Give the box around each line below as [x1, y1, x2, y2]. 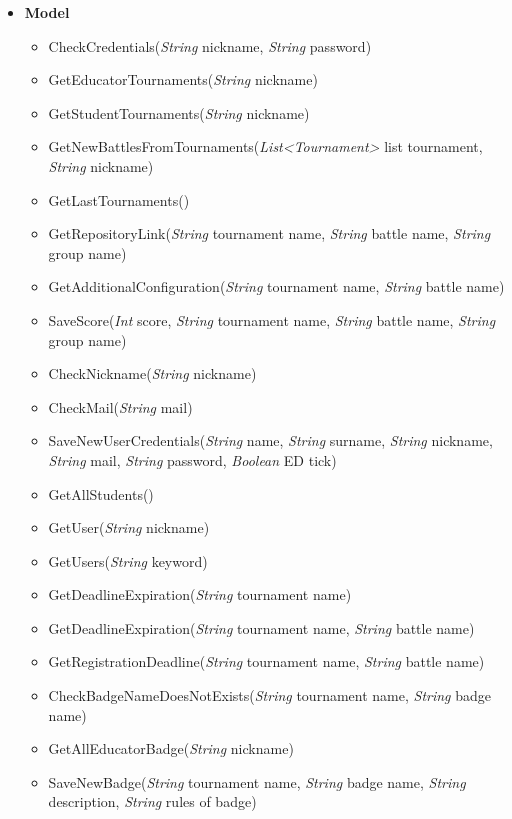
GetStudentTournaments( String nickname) [48, 102, 310, 123]
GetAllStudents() [48, 483, 154, 504]
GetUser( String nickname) [48, 517, 210, 538]
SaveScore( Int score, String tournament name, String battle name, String [48, 309, 496, 330]
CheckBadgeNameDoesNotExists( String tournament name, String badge [48, 685, 491, 706]
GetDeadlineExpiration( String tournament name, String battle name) [48, 617, 475, 638]
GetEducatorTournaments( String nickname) [48, 69, 318, 90]
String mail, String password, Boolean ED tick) [48, 449, 337, 470]
